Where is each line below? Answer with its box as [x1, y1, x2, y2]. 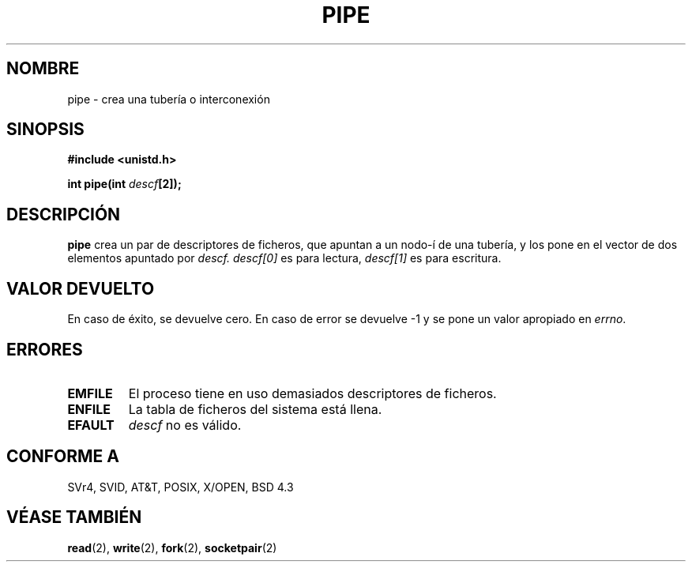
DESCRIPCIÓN [6, 204, 121, 224]
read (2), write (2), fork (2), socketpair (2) [67, 540, 277, 555]
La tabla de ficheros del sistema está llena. [128, 401, 382, 417]
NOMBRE [6, 58, 80, 79]
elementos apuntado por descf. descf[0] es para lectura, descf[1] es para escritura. [67, 251, 502, 265]
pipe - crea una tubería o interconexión [67, 92, 270, 106]
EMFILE [67, 385, 113, 401]
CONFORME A [6, 446, 119, 467]
